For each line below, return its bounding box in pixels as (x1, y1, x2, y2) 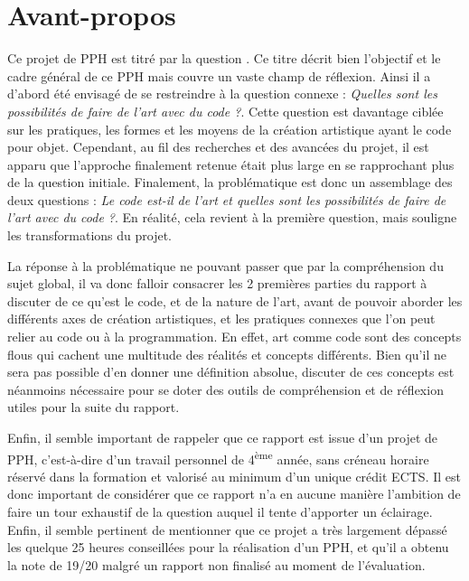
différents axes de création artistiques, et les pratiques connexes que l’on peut (7, 309, 436, 328)
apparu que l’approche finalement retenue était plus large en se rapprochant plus (7, 155, 455, 173)
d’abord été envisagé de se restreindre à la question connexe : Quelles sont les (7, 84, 437, 103)
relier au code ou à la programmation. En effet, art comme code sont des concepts (7, 327, 462, 346)
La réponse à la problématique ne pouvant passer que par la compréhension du (7, 256, 444, 275)
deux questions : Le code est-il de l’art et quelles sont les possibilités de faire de (7, 190, 446, 209)
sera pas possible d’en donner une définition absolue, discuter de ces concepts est (7, 362, 455, 381)
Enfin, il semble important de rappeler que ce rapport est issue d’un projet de (7, 428, 437, 446)
